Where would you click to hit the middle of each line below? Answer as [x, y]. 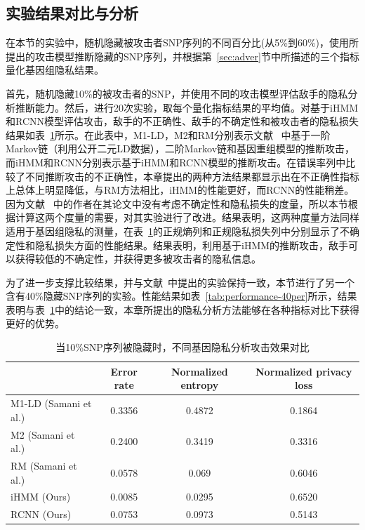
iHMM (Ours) [41, 497]
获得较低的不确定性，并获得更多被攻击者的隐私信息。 [138, 259]
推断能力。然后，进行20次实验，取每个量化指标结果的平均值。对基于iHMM [187, 107]
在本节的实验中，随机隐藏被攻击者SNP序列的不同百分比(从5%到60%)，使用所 [182, 42]
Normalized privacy [304, 371]
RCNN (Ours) [41, 514]
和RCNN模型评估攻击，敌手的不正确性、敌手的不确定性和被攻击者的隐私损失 [182, 121]
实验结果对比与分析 [72, 13]
